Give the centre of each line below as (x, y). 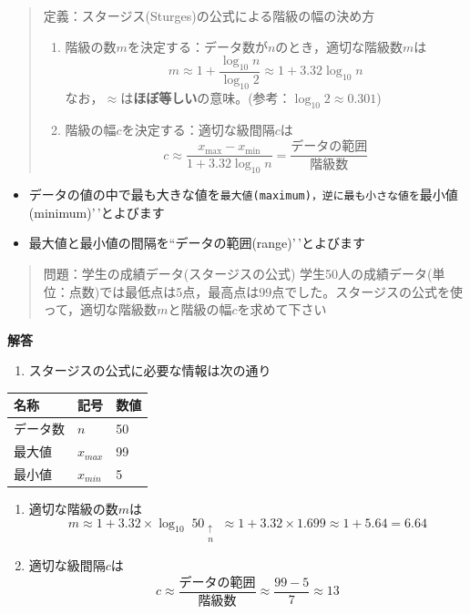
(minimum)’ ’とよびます (97, 212)
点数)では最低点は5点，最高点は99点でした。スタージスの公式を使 (266, 291)
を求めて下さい (282, 309)
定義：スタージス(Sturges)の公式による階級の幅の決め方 (209, 15)
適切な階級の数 (73, 508)
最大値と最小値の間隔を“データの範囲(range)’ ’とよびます (197, 243)
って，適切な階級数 (100, 309)
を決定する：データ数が (197, 46)
